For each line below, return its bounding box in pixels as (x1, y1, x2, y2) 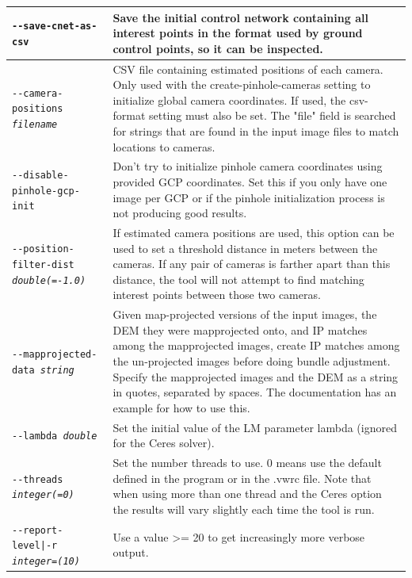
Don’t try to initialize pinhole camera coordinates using (113, 158, 383, 174)
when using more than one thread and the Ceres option (113, 485, 382, 502)
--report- (12, 524, 63, 536)
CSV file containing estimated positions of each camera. (113, 60, 383, 77)
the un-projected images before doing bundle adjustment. (113, 352, 391, 369)
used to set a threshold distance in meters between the (113, 239, 378, 256)
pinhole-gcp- (12, 185, 80, 197)
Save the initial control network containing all (113, 9, 368, 25)
